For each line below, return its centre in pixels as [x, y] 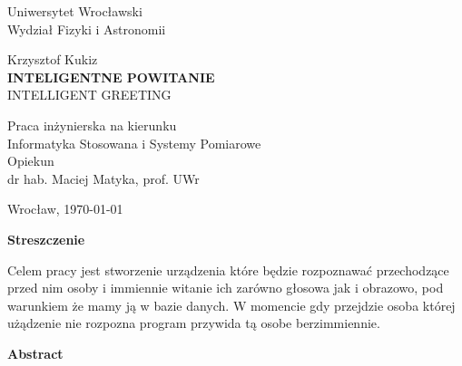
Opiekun [31, 161]
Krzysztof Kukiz [53, 59]
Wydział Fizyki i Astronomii [87, 29]
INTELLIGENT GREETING [89, 95]
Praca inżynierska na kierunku [92, 125]
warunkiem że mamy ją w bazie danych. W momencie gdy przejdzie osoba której [231, 305]
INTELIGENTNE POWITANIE [111, 77]
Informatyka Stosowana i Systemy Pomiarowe [134, 143]
